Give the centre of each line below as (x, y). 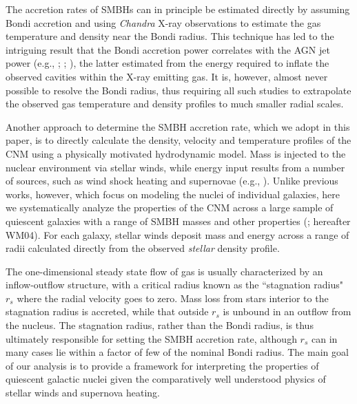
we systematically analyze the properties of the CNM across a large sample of (170, 208)
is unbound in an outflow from (287, 311)
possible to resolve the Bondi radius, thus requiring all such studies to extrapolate (178, 90)
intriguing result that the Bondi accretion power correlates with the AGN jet (168, 49)
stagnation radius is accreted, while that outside (107, 311)
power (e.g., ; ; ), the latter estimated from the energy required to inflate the (167, 63)
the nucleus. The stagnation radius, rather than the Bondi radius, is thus (160, 325)
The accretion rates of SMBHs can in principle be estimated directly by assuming (178, 9)
